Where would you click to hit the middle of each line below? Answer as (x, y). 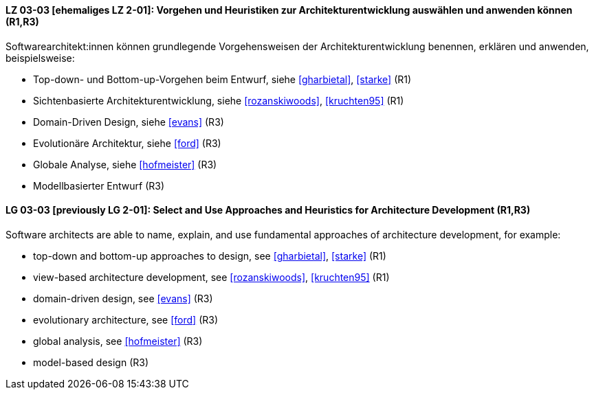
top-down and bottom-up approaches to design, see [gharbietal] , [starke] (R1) (210, 256)
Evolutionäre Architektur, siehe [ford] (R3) (127, 143)
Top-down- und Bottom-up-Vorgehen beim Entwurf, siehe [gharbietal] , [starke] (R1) (222, 79)
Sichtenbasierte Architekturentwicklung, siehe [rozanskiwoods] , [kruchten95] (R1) (219, 100)
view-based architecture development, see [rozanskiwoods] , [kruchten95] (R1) (211, 277)
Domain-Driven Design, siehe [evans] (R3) (129, 122)
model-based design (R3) (91, 362)
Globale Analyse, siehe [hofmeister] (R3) (125, 164)
